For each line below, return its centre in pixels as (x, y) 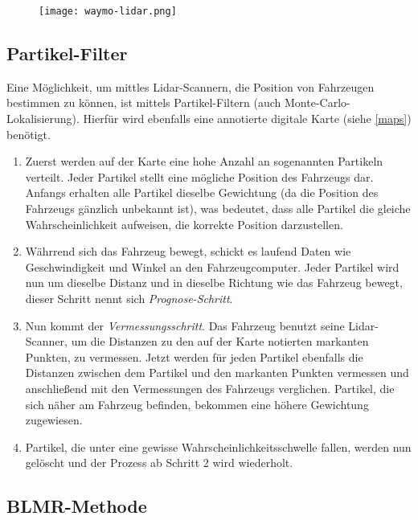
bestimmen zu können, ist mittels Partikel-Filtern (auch (144, 102)
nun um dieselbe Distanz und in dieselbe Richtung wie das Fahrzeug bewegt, (214, 283)
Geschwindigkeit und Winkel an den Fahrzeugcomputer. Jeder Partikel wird (212, 266)
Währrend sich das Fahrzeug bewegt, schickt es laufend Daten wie (188, 251)
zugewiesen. (54, 420)
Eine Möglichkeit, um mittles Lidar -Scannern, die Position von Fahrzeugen (191, 86)
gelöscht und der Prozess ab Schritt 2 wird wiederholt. (159, 463)
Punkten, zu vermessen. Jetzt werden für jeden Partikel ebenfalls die (194, 356)
